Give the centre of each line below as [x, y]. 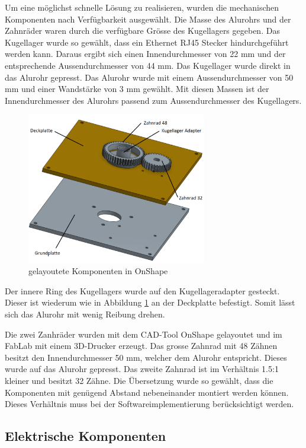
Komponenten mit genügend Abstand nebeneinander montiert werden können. [147, 392]
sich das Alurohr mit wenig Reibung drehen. [85, 314]
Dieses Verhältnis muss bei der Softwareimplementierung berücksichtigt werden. [149, 404]
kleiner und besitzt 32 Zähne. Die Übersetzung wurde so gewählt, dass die [139, 380]
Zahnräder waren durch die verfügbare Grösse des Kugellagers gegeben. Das [142, 31]
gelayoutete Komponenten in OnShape [98, 271]
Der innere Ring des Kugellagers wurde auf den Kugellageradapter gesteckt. [142, 290]
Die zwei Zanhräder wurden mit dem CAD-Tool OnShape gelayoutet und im [144, 334]
